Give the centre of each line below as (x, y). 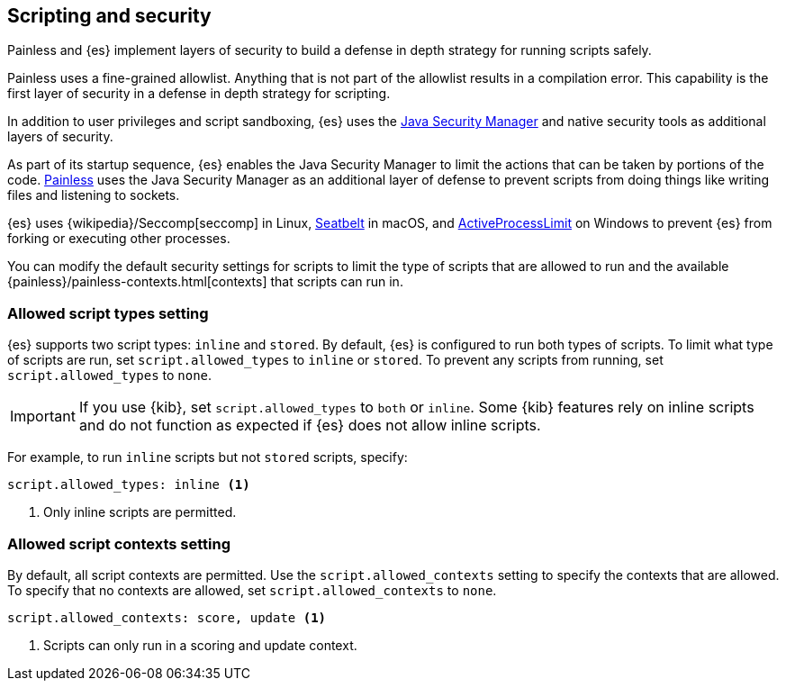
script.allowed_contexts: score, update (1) (167, 617)
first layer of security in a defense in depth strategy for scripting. (199, 94)
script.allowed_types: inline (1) (129, 485)
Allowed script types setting (108, 313)
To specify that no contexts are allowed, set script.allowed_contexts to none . (252, 590)
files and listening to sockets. (94, 195)
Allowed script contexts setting (119, 543)
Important (43, 416)
